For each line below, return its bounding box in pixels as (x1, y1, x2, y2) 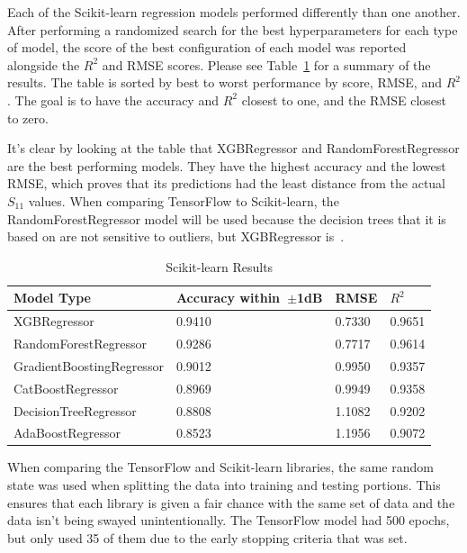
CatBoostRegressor (13, 378, 119, 397)
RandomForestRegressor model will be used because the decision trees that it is (7, 209, 446, 228)
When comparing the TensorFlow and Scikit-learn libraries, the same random (7, 458, 434, 476)
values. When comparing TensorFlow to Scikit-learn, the (28, 191, 339, 210)
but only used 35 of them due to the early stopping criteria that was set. (7, 528, 408, 547)
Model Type (13, 288, 91, 307)
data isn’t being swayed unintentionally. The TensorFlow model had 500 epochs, (7, 511, 450, 530)
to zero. (7, 108, 49, 127)
